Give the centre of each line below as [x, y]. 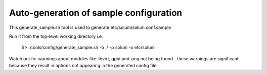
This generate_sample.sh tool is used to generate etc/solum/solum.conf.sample [90, 27]
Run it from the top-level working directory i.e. [56, 36]
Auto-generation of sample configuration [96, 13]
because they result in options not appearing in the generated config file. [84, 66]
